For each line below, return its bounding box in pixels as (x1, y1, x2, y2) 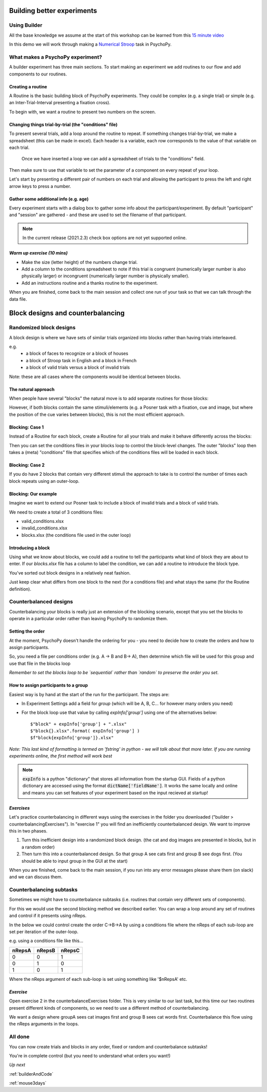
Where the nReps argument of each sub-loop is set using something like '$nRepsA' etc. (9, 976, 187, 982)
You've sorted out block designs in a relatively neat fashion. (9, 570, 131, 576)
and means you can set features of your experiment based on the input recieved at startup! (22, 789, 208, 796)
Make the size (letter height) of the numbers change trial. (21, 259, 138, 265)
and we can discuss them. (9, 874, 63, 880)
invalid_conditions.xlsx (21, 525, 68, 531)
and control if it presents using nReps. (9, 913, 87, 919)
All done (9, 1033, 30, 1040)
